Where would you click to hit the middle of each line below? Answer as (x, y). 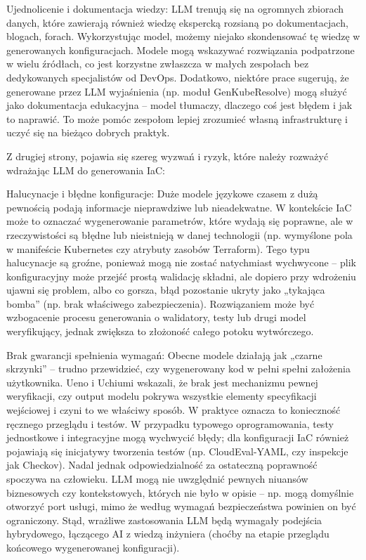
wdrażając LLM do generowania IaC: (86, 170)
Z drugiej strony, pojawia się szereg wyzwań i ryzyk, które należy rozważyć (168, 156)
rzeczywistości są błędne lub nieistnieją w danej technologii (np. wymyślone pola (179, 234)
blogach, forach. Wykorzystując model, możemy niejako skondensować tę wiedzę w (183, 36)
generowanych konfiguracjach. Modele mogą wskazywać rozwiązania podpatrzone (181, 50)
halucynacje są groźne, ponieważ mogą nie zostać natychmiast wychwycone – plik (181, 262)
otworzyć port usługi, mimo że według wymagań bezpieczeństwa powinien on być (181, 506)
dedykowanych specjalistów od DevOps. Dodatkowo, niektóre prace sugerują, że (178, 77)
